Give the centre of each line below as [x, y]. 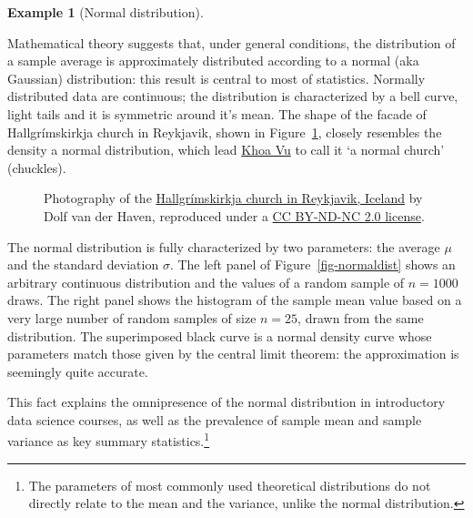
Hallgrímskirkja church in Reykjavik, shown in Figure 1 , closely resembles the [225, 132]
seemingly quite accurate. [78, 371]
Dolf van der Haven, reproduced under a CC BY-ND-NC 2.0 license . [234, 215]
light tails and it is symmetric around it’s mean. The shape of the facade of [217, 113]
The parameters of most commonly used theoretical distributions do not [230, 485]
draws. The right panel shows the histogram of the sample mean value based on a [235, 300]
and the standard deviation [83, 264]
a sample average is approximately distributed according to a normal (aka [213, 61]
